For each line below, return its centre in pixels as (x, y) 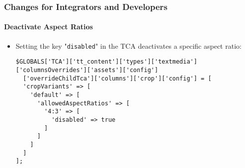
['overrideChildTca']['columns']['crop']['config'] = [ (117, 78)
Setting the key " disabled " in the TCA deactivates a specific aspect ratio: (128, 45)
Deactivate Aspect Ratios (48, 27)
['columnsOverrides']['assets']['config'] (87, 70)
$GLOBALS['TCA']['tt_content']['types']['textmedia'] (106, 62)
